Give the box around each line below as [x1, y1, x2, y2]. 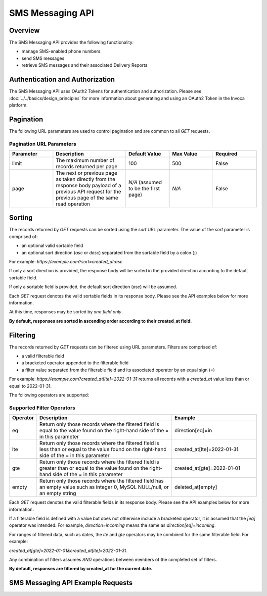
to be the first [129, 185, 160, 192]
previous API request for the [55, 188, 121, 195]
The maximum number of [55, 156, 115, 163]
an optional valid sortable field [21, 243, 84, 248]
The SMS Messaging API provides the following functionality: [9, 40, 133, 46]
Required [215, 150, 237, 157]
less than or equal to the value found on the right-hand [39, 446, 167, 453]
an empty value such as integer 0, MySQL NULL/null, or [39, 484, 169, 491]
